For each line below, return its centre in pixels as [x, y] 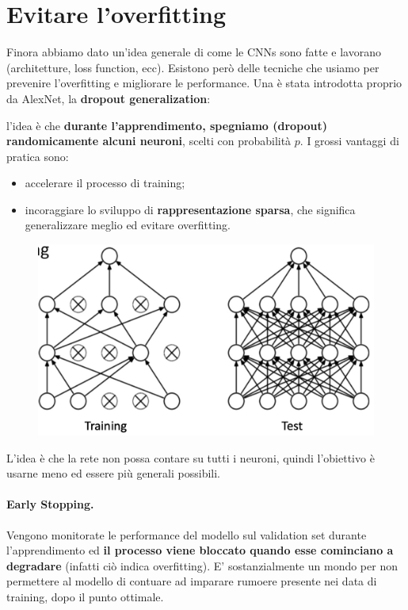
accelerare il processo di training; [105, 183]
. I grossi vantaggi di [349, 141]
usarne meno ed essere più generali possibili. [113, 473]
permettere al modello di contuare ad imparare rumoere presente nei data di [192, 581]
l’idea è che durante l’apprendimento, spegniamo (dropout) [167, 125]
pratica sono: [38, 156]
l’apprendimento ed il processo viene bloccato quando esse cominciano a [200, 550]
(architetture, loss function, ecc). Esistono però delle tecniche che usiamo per [193, 67]
